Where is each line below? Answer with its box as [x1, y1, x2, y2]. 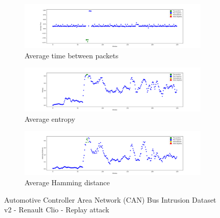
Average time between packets [25, 50, 119, 60]
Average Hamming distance [25, 177, 110, 187]
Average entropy [25, 113, 75, 124]
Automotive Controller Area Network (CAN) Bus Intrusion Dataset [4, 194, 216, 205]
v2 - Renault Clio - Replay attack [4, 204, 109, 215]
